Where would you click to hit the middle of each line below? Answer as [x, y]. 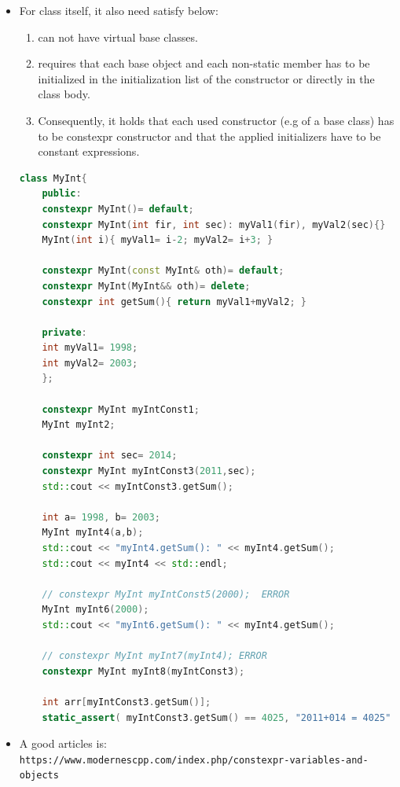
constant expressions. [89, 151]
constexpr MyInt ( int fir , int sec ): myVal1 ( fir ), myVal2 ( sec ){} [214, 224]
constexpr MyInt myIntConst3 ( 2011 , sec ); [149, 471]
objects [39, 776]
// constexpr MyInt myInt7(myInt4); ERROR [154, 656]
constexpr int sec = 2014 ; [110, 456]
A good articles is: [63, 743]
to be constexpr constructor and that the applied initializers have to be [209, 136]
